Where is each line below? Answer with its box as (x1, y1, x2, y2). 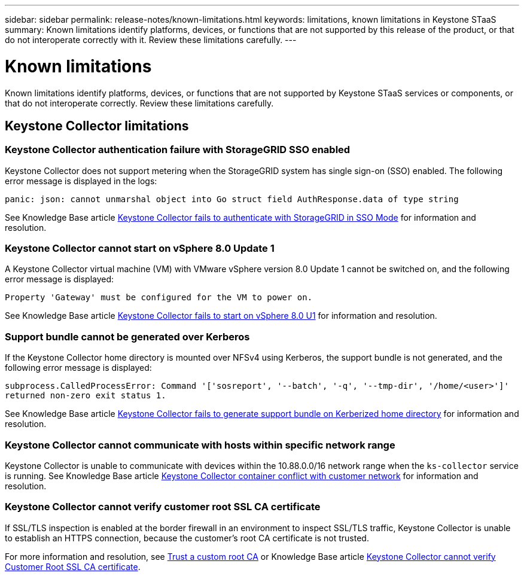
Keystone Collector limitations (5, 118, 189, 133)
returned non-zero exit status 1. (5, 391, 166, 401)
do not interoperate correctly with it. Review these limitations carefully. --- (5, 35, 297, 45)
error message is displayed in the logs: (5, 175, 157, 186)
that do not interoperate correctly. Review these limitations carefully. (5, 97, 274, 108)
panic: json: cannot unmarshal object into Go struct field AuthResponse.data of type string (5, 194, 459, 204)
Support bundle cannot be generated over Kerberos (5, 330, 250, 343)
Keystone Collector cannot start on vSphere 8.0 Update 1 (5, 242, 275, 255)
